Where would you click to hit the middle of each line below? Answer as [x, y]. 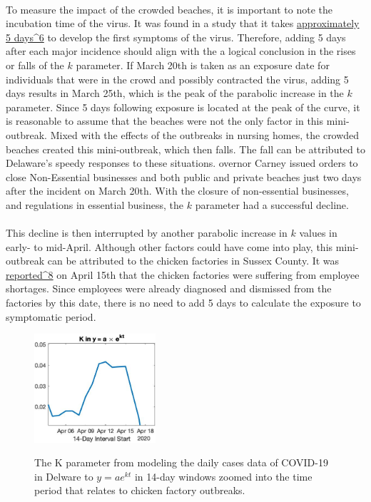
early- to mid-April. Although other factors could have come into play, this [169, 246]
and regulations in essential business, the [95, 204]
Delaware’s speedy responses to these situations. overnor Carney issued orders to [182, 163]
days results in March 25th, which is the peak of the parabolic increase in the [175, 93]
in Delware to [64, 476]
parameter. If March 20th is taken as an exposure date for [203, 65]
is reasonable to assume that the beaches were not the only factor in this [165, 121]
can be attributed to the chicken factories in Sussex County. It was [193, 261]
